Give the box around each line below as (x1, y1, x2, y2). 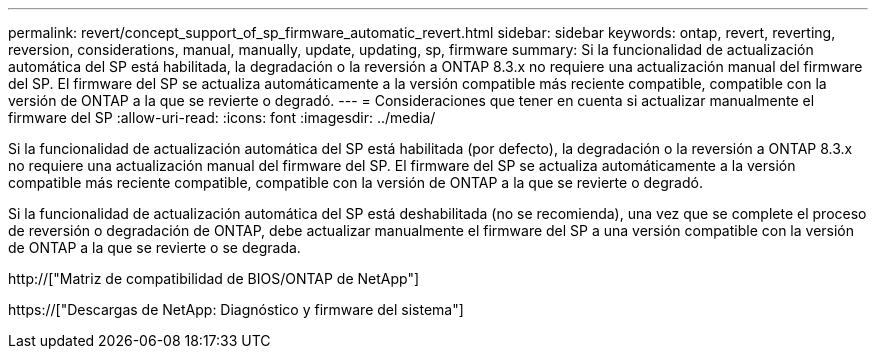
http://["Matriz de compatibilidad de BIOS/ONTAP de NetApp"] (8, 270, 420, 287)
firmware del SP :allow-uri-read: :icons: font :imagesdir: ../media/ (8, 109, 436, 126)
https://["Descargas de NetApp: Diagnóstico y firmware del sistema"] (8, 301, 464, 318)
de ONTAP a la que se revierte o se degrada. (8, 239, 301, 256)
